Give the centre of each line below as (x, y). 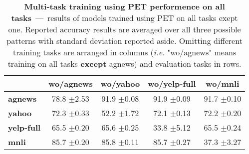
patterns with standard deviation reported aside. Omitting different (124, 41)
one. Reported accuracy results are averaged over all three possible (124, 29)
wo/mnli (223, 83)
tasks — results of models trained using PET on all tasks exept (124, 18)
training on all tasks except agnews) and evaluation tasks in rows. (124, 64)
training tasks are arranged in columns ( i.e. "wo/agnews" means (125, 52)
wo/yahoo (120, 83)
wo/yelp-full (172, 83)
